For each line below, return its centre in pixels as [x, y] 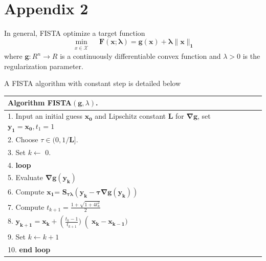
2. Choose [23, 139]
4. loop [19, 165]
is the [251, 56]
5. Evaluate [26, 177]
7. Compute [26, 206]
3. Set [17, 152]
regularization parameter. [44, 66]
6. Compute [26, 191]
